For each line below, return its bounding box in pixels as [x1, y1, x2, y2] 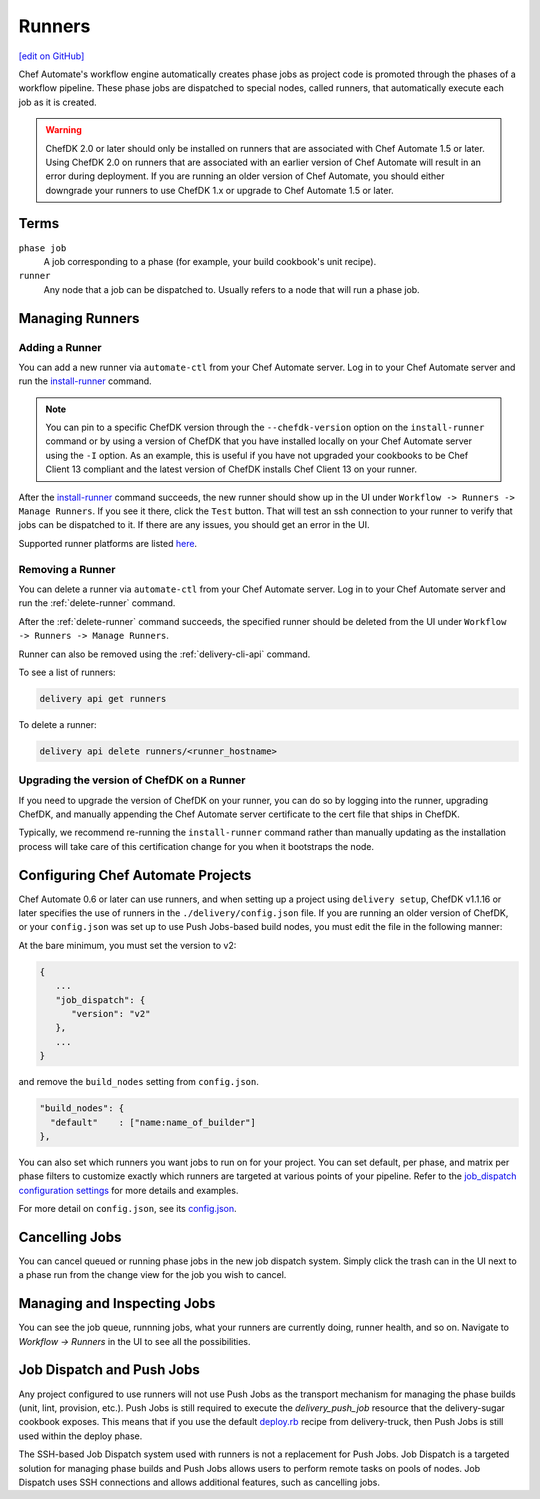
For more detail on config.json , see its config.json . [18, 1203, 237, 1215]
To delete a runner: [18, 718, 97, 730]
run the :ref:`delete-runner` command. [18, 597, 176, 609]
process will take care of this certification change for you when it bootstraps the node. [18, 840, 375, 852]
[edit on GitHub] [18, 50, 85, 62]
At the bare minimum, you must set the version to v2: [18, 939, 237, 951]
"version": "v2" [71, 1008, 151, 1019]
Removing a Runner [18, 562, 116, 576]
